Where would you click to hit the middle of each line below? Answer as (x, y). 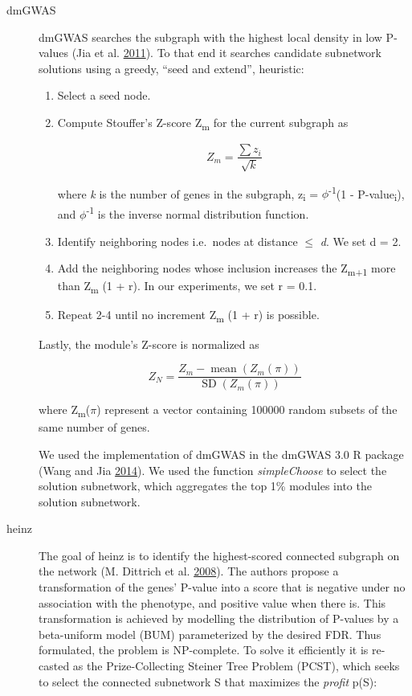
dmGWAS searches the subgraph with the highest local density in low (210, 37)
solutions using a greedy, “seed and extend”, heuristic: (171, 68)
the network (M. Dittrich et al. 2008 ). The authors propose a (189, 571)
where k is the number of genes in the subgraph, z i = (188, 194)
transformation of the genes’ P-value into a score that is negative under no (222, 587)
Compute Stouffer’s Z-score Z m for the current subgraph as (203, 123)
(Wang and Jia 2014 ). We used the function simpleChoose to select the (213, 470)
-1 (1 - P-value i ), (367, 193)
